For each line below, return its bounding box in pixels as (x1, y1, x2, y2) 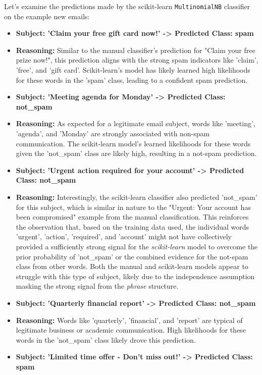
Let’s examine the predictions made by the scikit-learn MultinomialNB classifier (4, 1, 250, 11)
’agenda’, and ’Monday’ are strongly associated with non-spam (16, 128, 210, 138)
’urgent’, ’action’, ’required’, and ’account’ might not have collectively (16, 231, 232, 242)
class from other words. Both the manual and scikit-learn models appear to (16, 261, 248, 272)
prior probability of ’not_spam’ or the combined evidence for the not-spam (16, 251, 248, 261)
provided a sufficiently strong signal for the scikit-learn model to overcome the (16, 241, 258, 251)
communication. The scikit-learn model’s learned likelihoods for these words (16, 138, 251, 148)
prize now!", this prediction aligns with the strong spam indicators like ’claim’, (16, 55, 258, 65)
